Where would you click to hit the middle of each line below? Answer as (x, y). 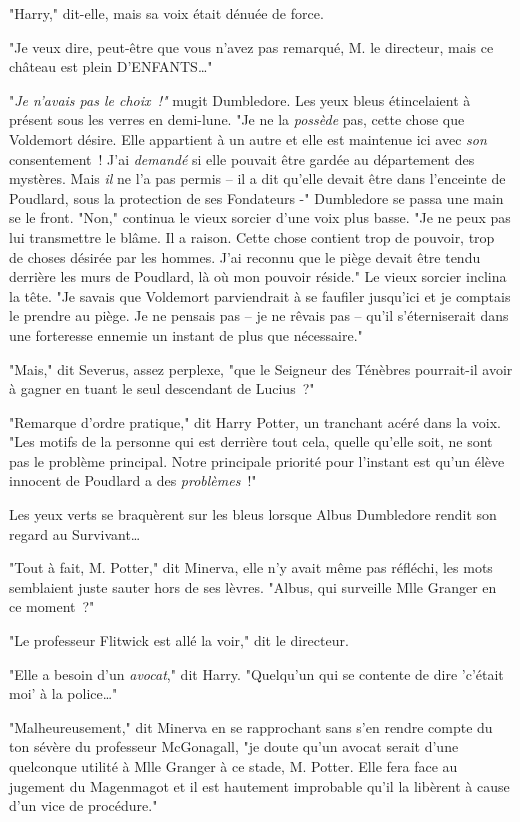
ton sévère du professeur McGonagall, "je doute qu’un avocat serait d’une (234, 746)
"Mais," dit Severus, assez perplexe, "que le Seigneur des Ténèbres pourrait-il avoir (261, 368)
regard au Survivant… (75, 533)
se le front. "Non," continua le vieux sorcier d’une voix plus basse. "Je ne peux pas (260, 217)
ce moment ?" (52, 606)
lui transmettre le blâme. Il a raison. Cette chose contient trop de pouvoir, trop (252, 236)
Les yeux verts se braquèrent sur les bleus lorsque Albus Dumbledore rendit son (253, 514)
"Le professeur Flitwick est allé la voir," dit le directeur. (179, 640)
